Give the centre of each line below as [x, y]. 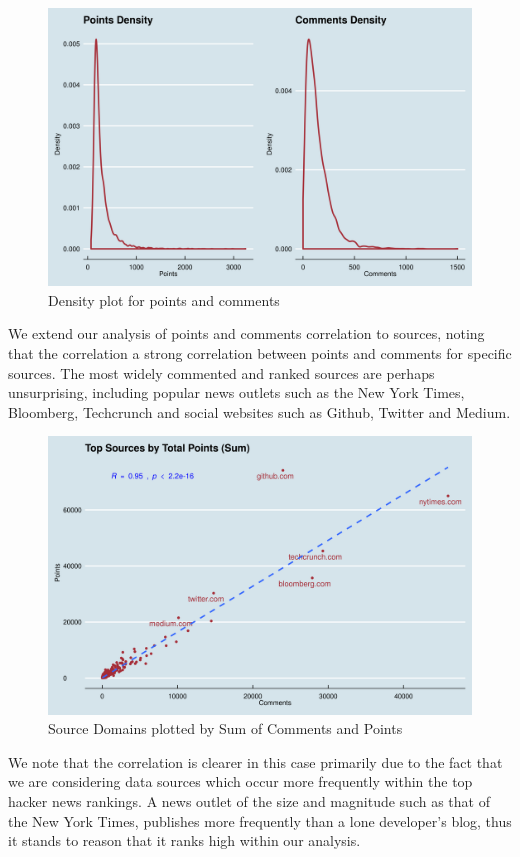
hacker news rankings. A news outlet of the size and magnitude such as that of [249, 801]
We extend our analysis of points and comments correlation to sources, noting [246, 333]
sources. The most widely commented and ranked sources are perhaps [221, 372]
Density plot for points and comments [164, 299]
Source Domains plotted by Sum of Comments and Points [225, 728]
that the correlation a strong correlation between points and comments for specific [260, 353]
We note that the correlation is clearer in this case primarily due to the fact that [255, 761]
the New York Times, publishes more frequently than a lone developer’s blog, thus [260, 820]
